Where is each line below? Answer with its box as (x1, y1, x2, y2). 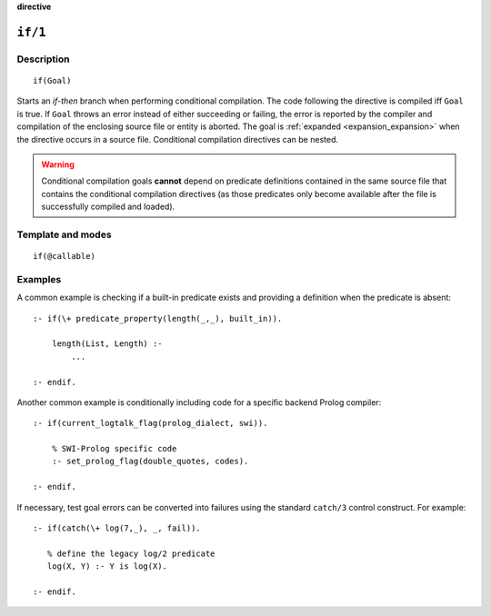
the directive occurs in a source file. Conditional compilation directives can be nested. (16, 134, 338, 144)
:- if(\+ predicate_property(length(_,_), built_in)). (33, 313, 283, 323)
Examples (16, 273, 62, 285)
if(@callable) (33, 251, 95, 262)
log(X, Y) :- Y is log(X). (46, 561, 168, 571)
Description (16, 53, 70, 65)
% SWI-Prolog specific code (51, 443, 177, 454)
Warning (41, 159, 75, 170)
